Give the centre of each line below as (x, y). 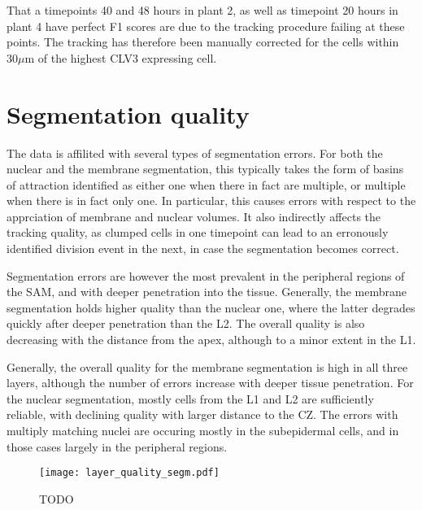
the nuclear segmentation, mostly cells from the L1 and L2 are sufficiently (190, 398)
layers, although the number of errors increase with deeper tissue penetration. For (210, 383)
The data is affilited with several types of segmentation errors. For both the (195, 153)
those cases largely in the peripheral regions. (117, 446)
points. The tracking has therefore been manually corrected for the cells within (203, 42)
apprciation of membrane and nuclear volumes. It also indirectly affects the (194, 216)
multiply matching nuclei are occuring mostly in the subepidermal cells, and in (203, 430)
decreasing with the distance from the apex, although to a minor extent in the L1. (211, 340)
